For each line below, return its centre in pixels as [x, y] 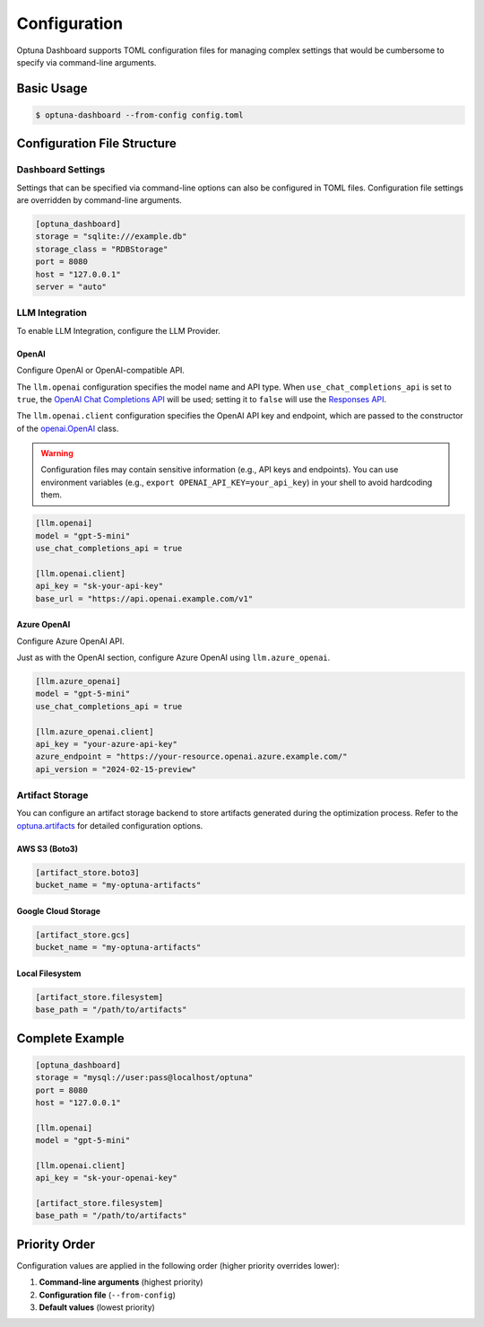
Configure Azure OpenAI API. [70, 641]
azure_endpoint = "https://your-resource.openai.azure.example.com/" [191, 757]
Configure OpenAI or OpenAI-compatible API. [101, 370]
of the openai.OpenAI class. [68, 428]
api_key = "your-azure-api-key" [107, 744]
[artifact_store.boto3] [88, 872]
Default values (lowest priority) [97, 1307]
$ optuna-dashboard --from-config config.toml [139, 115]
